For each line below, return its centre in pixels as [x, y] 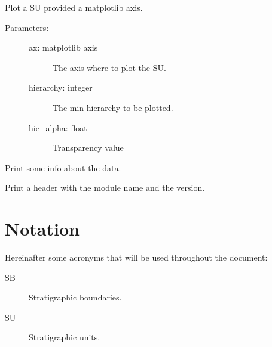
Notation [42, 229]
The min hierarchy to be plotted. [113, 107]
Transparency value [88, 148]
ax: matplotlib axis [63, 47]
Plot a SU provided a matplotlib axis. [74, 7]
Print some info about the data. [63, 167]
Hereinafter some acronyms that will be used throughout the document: [136, 257]
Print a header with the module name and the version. [105, 188]
